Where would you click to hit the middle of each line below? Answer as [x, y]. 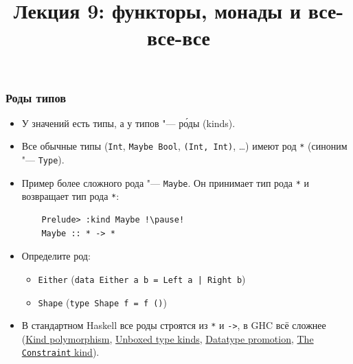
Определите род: [56, 256]
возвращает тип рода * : [70, 196]
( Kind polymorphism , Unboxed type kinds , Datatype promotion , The [168, 338]
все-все [179, 37]
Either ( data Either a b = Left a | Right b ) [142, 278]
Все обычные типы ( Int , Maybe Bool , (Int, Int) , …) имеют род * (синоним [184, 146]
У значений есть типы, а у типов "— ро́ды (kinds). [128, 123]
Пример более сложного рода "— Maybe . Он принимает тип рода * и [165, 182]
